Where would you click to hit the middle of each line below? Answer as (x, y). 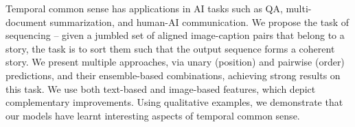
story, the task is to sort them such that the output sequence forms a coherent (170, 48)
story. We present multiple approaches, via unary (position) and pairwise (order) (175, 62)
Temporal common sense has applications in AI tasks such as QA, (144, 8)
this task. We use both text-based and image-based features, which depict (161, 88)
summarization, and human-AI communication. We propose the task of (199, 22)
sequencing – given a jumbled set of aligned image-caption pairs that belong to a (175, 35)
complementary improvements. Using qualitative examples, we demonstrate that (174, 102)
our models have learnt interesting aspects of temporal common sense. (153, 115)
